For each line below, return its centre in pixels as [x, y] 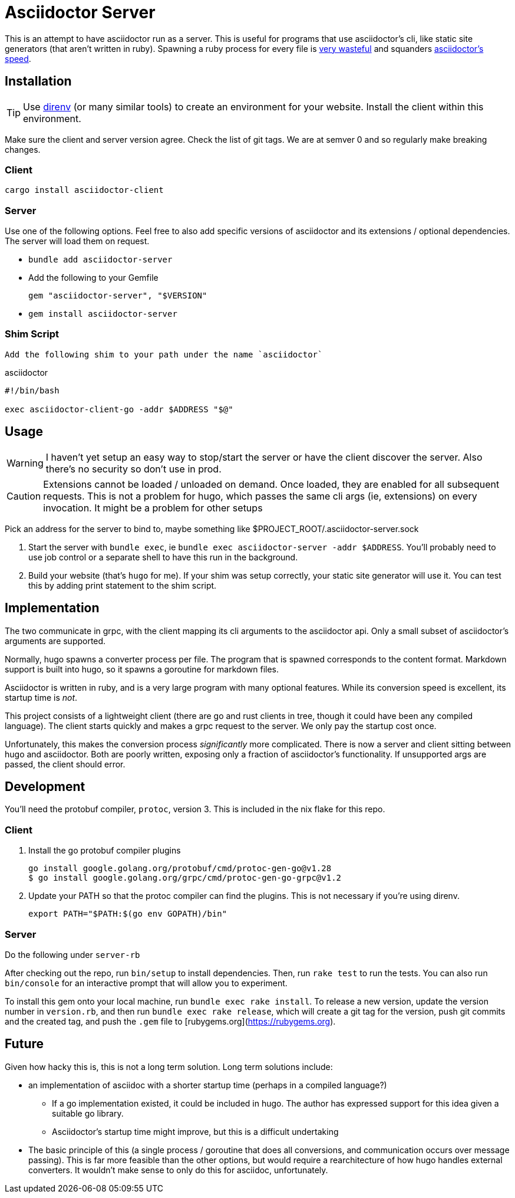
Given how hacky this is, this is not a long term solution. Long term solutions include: [169, 1066]
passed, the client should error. [65, 764]
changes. [23, 149]
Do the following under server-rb [72, 954]
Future [24, 1044]
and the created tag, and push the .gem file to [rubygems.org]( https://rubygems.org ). [170, 1021]
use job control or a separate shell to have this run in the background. [163, 557]
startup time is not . [41, 697]
